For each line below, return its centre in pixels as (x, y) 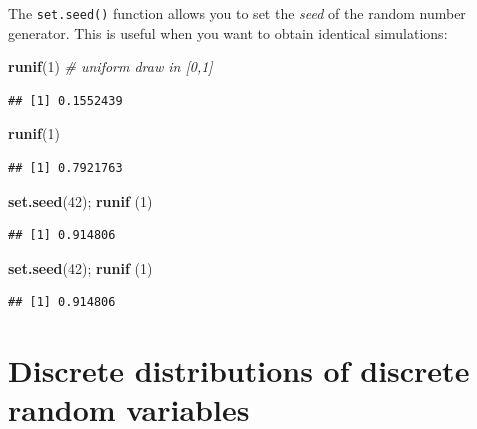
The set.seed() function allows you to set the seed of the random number (237, 13)
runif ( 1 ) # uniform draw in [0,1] (110, 66)
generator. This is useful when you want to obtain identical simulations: (228, 32)
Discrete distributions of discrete (239, 370)
